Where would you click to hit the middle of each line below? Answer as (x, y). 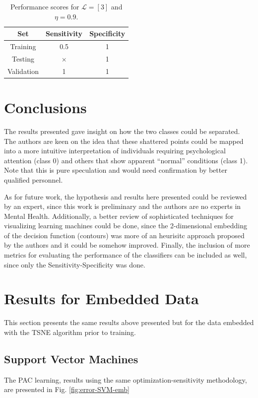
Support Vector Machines (71, 359)
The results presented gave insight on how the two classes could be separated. (122, 131)
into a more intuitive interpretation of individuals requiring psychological (115, 151)
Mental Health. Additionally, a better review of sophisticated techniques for (119, 216)
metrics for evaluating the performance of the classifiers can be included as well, (126, 255)
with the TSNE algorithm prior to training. (70, 332)
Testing (23, 58)
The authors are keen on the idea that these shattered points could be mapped (124, 141)
